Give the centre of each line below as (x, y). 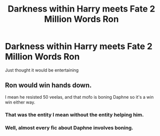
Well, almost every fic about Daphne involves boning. (69, 128)
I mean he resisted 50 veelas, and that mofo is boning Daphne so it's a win (79, 97)
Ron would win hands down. (48, 85)
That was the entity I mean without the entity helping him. (74, 115)
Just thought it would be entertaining (42, 70)
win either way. (20, 102)
